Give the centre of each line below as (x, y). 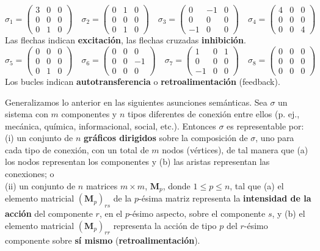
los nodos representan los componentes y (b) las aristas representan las (137, 162)
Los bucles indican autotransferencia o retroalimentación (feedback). (143, 81)
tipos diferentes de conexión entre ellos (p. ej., (213, 114)
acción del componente (49, 213)
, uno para (275, 138)
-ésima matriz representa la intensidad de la (225, 198)
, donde (176, 185)
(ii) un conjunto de (40, 185)
